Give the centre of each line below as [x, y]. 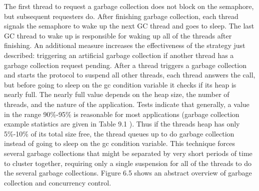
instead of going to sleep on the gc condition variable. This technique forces [119, 143]
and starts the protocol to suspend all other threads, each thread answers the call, [130, 75]
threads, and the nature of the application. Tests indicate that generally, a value [127, 104]
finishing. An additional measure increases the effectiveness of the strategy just [125, 45]
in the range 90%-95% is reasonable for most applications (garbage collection [122, 114]
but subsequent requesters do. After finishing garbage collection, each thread [121, 16]
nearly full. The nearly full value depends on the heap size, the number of [117, 94]
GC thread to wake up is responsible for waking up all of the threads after [118, 35]
